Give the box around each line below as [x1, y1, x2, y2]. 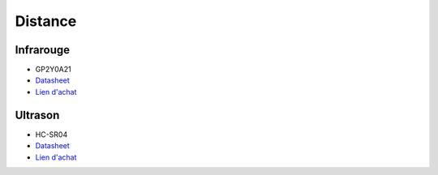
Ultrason [15, 108, 60, 122]
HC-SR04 [35, 130, 68, 139]
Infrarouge [15, 43, 71, 57]
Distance [15, 12, 77, 30]
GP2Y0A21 [35, 65, 72, 75]
